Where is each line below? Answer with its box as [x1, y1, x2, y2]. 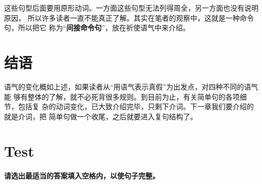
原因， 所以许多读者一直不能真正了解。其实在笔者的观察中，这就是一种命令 [4, 12, 254, 23]
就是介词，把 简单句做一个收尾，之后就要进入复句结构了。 [4, 111, 197, 121]
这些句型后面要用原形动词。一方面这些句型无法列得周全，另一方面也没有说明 [4, 3, 258, 13]
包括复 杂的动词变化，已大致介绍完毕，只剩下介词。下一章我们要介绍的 [18, 101, 254, 112]
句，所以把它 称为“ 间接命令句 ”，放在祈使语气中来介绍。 [4, 22, 190, 33]
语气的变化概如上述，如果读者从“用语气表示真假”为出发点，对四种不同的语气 [4, 81, 258, 91]
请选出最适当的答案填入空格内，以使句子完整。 [4, 170, 160, 181]
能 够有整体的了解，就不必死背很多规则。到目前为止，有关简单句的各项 [4, 91, 240, 102]
